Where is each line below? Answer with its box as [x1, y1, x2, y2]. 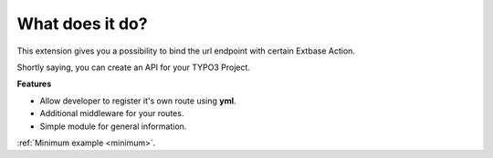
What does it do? [16, 14, 148, 34]
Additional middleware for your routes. [39, 108, 184, 119]
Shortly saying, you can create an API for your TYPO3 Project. [16, 62, 251, 73]
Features [16, 78, 52, 90]
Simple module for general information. [39, 121, 187, 132]
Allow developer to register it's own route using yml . [39, 95, 236, 106]
